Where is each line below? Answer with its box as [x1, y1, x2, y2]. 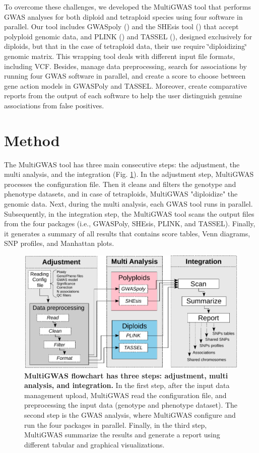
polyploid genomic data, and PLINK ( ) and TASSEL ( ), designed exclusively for [4, 31, 252, 41]
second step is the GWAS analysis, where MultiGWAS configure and [24, 410, 236, 420]
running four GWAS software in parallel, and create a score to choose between [4, 71, 246, 81]
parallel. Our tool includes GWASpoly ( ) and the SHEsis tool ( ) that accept [4, 21, 239, 32]
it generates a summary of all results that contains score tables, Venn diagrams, [4, 228, 250, 238]
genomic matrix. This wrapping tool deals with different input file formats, [4, 50, 235, 61]
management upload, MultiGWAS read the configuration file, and [24, 390, 227, 400]
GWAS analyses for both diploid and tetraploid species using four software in [4, 11, 243, 22]
